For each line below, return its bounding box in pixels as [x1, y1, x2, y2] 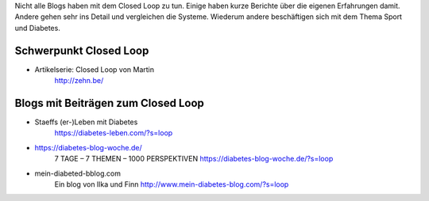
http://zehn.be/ [54, 76, 104, 85]
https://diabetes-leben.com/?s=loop [54, 128, 173, 138]
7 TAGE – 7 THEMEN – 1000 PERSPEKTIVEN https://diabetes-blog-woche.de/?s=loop [54, 154, 334, 164]
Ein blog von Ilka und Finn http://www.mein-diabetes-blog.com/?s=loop [54, 179, 289, 189]
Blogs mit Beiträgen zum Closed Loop [14, 96, 204, 110]
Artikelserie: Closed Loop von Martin [34, 64, 155, 74]
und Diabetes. [14, 23, 61, 32]
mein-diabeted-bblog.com [34, 169, 121, 178]
